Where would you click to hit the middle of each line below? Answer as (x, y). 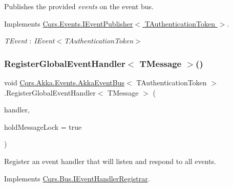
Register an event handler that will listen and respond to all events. (110, 161)
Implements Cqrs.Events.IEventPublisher (69, 23)
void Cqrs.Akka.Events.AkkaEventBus (64, 82)
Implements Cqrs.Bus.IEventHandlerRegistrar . (77, 178)
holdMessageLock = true (43, 126)
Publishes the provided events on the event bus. (79, 6)
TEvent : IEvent (29, 41)
